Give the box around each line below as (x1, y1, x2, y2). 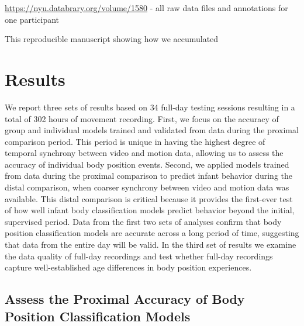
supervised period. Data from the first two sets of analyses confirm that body (5, 215, 282, 227)
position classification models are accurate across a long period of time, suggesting (5, 227, 299, 239)
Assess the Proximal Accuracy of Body (5, 290, 245, 308)
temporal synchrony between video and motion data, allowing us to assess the (5, 147, 284, 159)
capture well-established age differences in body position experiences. (5, 261, 252, 273)
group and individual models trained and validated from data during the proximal (5, 124, 299, 136)
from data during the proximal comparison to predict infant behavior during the (5, 169, 292, 182)
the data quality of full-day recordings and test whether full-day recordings (5, 249, 273, 262)
